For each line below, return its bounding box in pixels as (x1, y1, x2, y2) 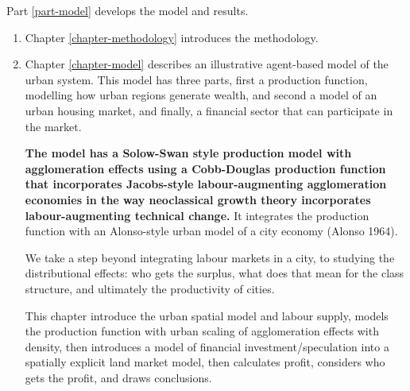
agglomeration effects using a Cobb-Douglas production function (25, 160, 386, 176)
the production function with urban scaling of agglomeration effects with (25, 323, 379, 339)
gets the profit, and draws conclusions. (25, 369, 212, 385)
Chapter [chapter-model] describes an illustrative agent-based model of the (25, 56, 389, 72)
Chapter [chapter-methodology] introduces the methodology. (25, 29, 319, 45)
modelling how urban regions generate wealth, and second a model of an (25, 87, 377, 103)
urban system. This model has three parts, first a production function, (25, 71, 368, 87)
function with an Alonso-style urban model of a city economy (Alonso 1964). (25, 223, 398, 239)
